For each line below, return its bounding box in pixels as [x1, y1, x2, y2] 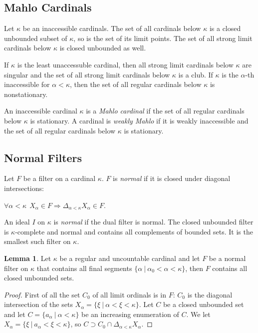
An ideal [4, 216, 30, 227]
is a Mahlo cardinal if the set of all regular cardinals [86, 105, 245, 116]
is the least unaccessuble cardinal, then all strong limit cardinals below [17, 59, 234, 69]
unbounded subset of [4, 32, 67, 43]
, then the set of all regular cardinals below [69, 79, 202, 89]
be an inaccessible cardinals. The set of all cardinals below [22, 23, 201, 33]
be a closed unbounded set [163, 299, 244, 309]
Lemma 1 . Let [4, 252, 51, 263]
